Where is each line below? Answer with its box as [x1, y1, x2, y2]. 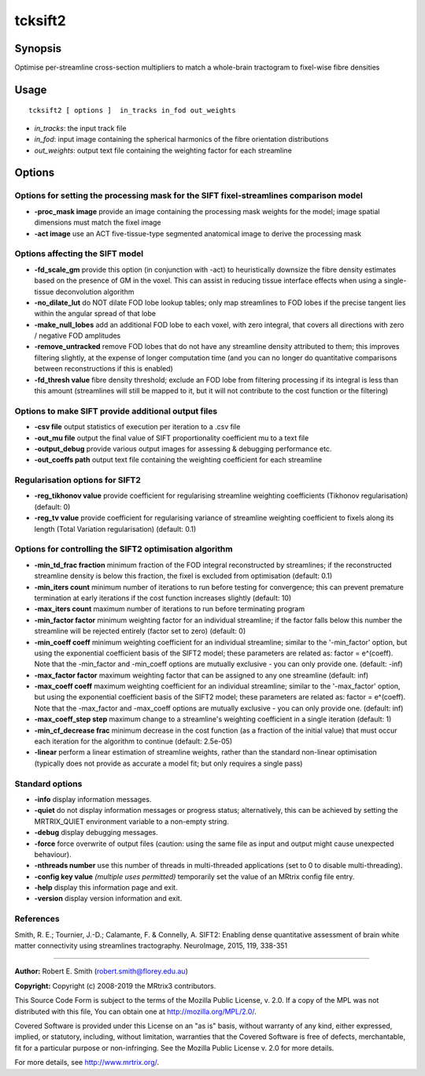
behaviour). [34, 849, 72, 859]
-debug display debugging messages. [34, 828, 159, 837]
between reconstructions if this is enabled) [34, 364, 173, 373]
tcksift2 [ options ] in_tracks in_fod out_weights [28, 106, 236, 115]
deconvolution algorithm [55, 287, 135, 296]
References [14, 914, 60, 925]
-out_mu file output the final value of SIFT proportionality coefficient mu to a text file [34, 433, 309, 443]
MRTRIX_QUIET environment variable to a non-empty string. [34, 816, 230, 826]
